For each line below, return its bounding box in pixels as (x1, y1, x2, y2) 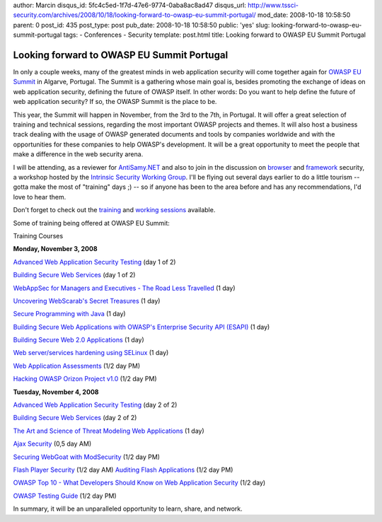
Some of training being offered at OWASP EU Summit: (13, 219, 170, 227)
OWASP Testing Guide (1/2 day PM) (13, 492, 117, 500)
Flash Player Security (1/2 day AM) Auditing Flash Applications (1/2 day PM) (13, 465, 233, 474)
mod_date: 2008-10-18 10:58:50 (257, 11, 351, 19)
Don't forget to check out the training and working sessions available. (13, 206, 216, 214)
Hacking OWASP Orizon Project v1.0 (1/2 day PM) (13, 375, 157, 383)
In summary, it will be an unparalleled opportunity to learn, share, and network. (13, 504, 243, 513)
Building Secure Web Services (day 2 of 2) (13, 414, 137, 422)
